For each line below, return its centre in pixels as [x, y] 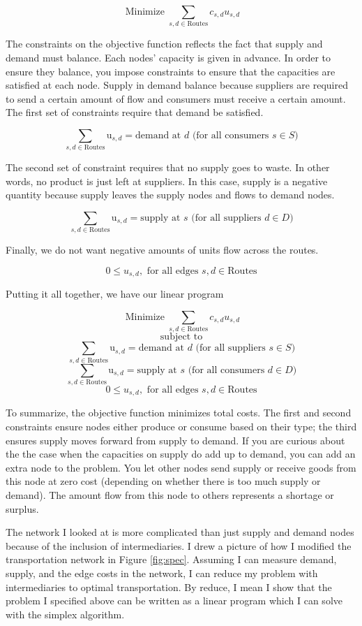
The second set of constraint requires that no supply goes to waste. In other [168, 167]
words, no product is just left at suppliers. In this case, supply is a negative [167, 181]
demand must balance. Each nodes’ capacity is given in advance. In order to [168, 57]
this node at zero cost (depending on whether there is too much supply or [163, 481]
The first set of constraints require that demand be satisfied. [135, 112]
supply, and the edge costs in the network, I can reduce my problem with [162, 573]
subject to [181, 337]
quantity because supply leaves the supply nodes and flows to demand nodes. [170, 195]
